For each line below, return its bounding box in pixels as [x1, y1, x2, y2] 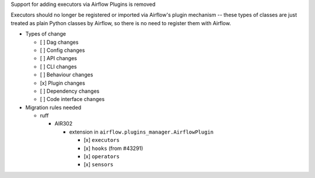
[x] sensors [83, 161, 114, 168]
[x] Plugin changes [40, 79, 86, 86]
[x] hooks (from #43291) [83, 145, 143, 152]
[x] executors [83, 137, 120, 144]
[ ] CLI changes [40, 63, 77, 70]
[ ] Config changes [40, 47, 85, 54]
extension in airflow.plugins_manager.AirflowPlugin [69, 128, 214, 135]
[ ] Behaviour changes [40, 71, 93, 78]
